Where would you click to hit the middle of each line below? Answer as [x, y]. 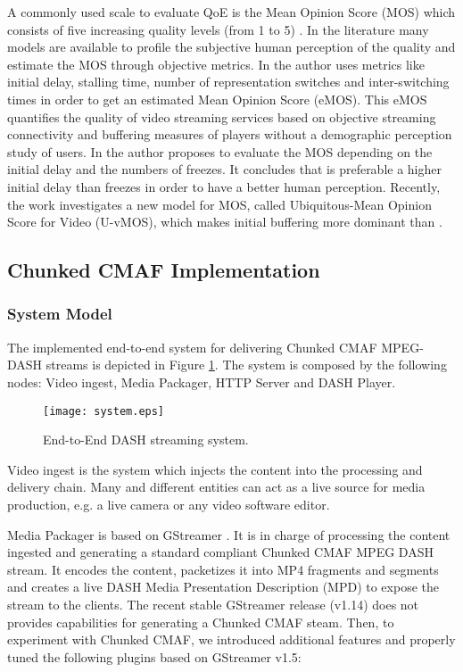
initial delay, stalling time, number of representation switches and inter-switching [228, 82]
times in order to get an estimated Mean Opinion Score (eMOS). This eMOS [217, 99]
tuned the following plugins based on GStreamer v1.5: [154, 656]
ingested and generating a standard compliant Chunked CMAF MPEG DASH [220, 552]
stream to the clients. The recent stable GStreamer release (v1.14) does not [213, 604]
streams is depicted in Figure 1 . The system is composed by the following [246, 365]
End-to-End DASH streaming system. [146, 440]
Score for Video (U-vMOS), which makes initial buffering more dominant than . [225, 222]
